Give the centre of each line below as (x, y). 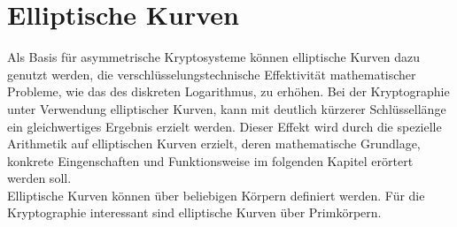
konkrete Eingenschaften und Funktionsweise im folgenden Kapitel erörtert (210, 160)
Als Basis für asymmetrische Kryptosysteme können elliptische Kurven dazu (214, 57)
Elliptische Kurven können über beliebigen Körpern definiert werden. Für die (216, 195)
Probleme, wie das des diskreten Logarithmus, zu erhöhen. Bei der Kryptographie (228, 91)
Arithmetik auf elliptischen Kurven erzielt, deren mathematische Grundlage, (214, 144)
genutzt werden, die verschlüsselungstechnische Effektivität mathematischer (212, 74)
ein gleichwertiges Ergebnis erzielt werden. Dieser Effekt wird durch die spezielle (225, 126)
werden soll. (39, 178)
